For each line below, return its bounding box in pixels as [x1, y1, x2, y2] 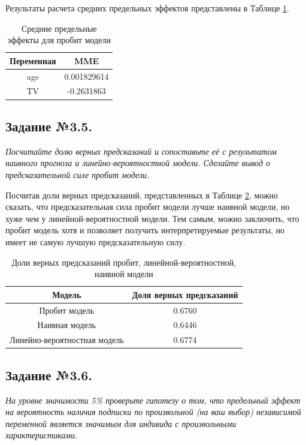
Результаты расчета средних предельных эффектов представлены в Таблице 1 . [5, 2, 289, 14]
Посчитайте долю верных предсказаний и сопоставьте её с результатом [5, 145, 277, 157]
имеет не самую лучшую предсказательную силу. [5, 235, 186, 248]
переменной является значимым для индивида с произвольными [5, 417, 237, 429]
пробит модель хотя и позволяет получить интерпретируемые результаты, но [5, 224, 285, 236]
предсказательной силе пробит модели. [5, 168, 150, 181]
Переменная [10, 54, 56, 67]
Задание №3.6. [5, 365, 92, 384]
